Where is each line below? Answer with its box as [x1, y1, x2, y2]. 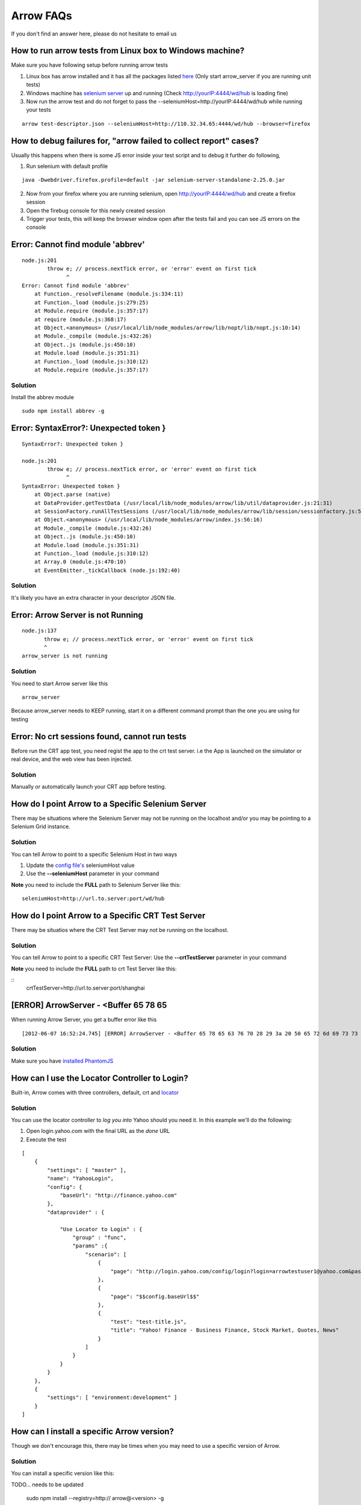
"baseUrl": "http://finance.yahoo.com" [60, 1192, 177, 1199]
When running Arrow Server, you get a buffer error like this [11, 1016, 157, 1023]
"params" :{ [72, 1243, 108, 1249]
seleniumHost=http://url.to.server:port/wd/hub [22, 895, 165, 902]
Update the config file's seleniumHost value [26, 861, 135, 869]
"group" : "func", [72, 1234, 127, 1241]
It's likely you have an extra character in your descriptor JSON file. [11, 594, 176, 601]
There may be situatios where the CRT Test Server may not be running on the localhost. [11, 926, 229, 934]
